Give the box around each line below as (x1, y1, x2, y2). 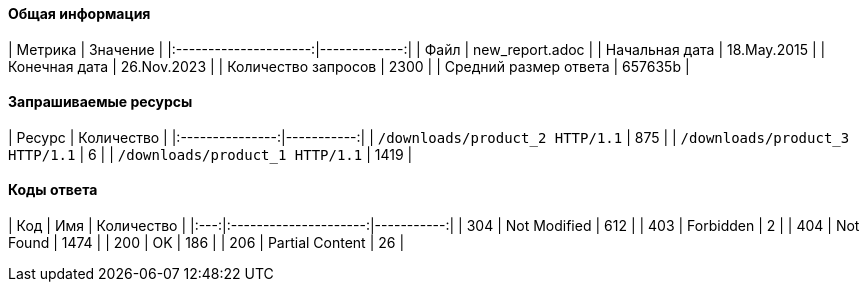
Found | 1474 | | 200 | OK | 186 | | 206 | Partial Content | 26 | (8, 234, 405, 252)
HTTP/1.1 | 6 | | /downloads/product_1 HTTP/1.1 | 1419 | (8, 145, 413, 163)
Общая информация (8, 5, 151, 22)
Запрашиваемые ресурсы (8, 93, 193, 111)
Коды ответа (8, 181, 98, 199)
